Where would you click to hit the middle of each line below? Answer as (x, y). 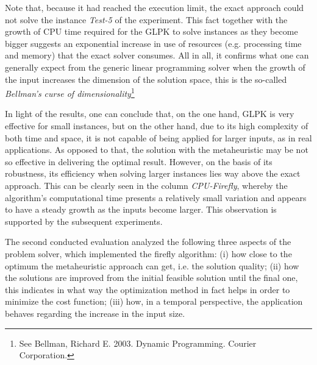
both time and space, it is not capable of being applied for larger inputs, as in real (158, 137)
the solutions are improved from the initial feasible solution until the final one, (151, 278)
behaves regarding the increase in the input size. (95, 313)
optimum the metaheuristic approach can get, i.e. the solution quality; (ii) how (152, 265)
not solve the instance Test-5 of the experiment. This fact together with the (146, 19)
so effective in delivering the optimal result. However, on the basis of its (139, 161)
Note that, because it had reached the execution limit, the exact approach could (155, 7)
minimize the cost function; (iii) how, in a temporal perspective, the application (154, 301)
